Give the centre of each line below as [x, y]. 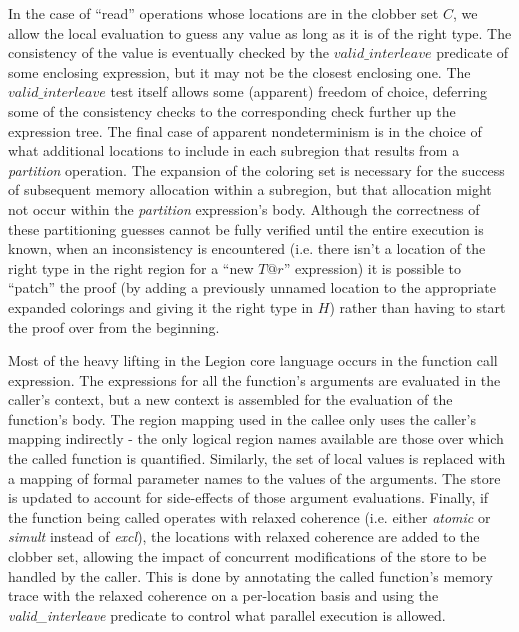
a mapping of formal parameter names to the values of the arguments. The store [254, 477]
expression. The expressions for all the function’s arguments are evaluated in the [254, 379]
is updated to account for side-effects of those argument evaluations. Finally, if [248, 497]
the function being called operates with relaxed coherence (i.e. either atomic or [249, 516]
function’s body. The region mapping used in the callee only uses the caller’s [242, 418]
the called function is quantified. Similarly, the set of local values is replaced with [257, 458]
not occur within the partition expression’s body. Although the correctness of [244, 208]
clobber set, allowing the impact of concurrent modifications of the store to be [247, 556]
